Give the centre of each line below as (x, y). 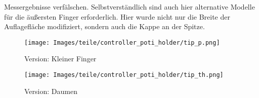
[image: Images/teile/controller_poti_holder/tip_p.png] (122, 42)
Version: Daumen (51, 91)
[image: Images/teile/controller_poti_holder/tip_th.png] (124, 75)
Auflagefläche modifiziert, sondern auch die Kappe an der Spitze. (104, 26)
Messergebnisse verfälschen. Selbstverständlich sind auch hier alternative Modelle (129, 7)
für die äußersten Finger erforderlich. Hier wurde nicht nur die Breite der (117, 16)
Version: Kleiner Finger (60, 59)
